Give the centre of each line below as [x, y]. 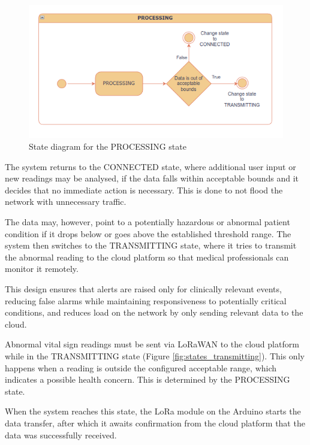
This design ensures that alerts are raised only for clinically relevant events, [143, 288]
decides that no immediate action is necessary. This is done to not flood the [144, 190]
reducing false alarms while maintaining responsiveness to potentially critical [146, 300]
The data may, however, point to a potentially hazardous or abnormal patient [148, 222]
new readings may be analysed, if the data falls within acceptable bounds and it [152, 178]
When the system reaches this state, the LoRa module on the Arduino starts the [153, 411]
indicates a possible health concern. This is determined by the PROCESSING [148, 379]
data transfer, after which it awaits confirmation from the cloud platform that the [155, 423]
